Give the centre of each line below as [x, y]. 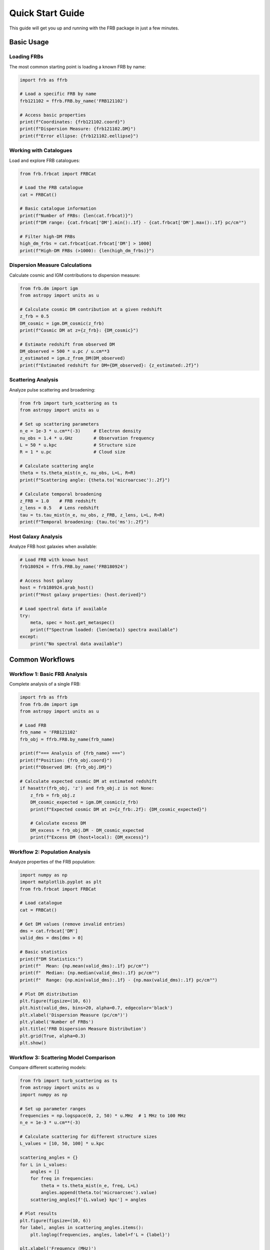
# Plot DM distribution [49, 994]
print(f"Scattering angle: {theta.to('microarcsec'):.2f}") [95, 480]
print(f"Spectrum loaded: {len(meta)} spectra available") [104, 629]
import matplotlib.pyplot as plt [61, 882]
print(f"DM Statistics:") [51, 959]
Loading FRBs [26, 56]
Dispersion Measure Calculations [50, 265]
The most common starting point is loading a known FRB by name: [77, 66]
